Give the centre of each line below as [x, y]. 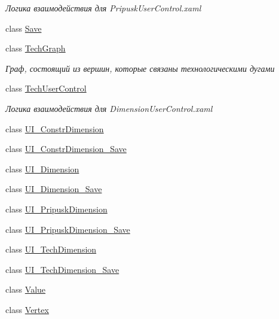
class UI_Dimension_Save [54, 189]
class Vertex [27, 309]
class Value [26, 289]
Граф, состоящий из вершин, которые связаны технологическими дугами [140, 68]
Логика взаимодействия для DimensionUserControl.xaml [109, 108]
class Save [24, 28]
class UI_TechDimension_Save [62, 269]
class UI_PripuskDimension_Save [68, 229]
